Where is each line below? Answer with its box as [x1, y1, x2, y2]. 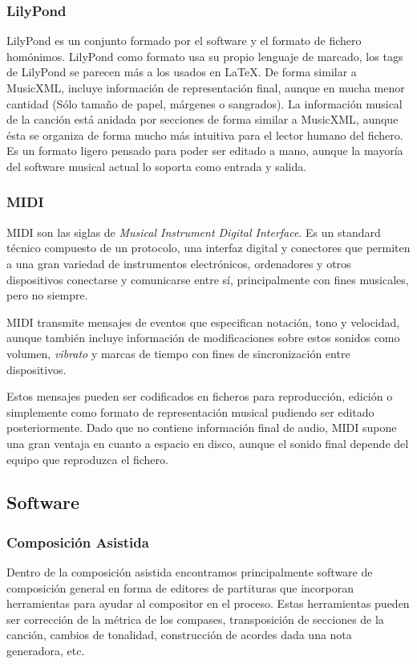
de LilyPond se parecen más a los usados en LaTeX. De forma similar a [6, 63, 357, 80]
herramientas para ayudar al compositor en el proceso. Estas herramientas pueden [6, 595, 410, 612]
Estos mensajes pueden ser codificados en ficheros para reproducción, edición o [6, 388, 393, 405]
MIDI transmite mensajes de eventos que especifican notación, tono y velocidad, [6, 313, 400, 330]
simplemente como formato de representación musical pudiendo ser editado [6, 403, 374, 420]
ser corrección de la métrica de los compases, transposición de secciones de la [6, 610, 384, 627]
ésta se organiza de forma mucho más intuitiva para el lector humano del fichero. [6, 126, 403, 143]
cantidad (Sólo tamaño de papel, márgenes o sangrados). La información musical [6, 95, 403, 112]
